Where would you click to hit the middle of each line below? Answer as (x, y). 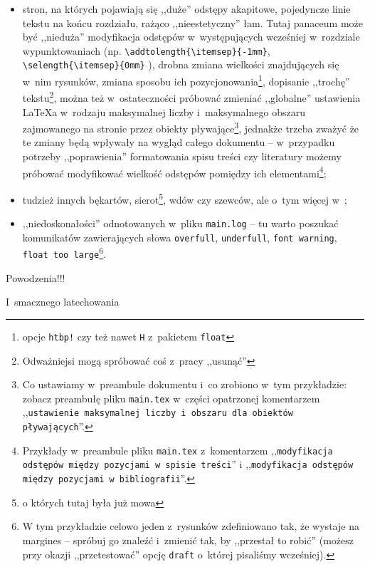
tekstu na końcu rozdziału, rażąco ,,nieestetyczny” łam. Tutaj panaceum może (193, 22)
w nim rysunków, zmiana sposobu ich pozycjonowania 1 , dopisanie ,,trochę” (186, 80)
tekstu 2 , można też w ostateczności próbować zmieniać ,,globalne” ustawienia (191, 97)
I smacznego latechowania (63, 302)
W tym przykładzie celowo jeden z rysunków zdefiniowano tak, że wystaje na (191, 526)
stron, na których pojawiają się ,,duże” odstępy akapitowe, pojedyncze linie (186, 9)
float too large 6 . (64, 253)
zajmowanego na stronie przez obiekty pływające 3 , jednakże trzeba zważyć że (191, 127)
